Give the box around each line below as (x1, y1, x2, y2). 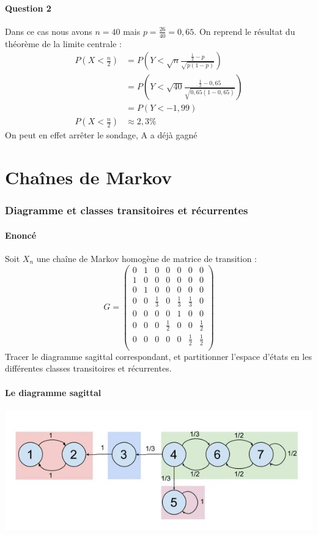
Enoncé (5, 228, 37, 241)
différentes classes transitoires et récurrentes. (5, 362, 172, 375)
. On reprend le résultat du (194, 24, 295, 37)
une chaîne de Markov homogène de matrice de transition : (36, 252, 257, 264)
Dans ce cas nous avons (5, 24, 92, 37)
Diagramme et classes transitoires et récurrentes (5, 203, 248, 218)
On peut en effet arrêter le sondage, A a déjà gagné (5, 129, 198, 141)
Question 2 (5, 1, 51, 14)
